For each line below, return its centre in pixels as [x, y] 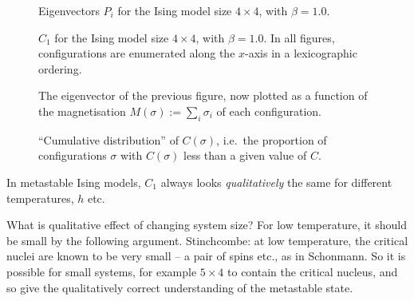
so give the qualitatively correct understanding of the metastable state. [180, 287]
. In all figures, [299, 37]
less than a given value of [245, 155]
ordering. [60, 68]
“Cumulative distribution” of [108, 139]
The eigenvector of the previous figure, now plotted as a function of [203, 95]
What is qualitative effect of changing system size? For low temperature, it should [207, 225]
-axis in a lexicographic [301, 53]
